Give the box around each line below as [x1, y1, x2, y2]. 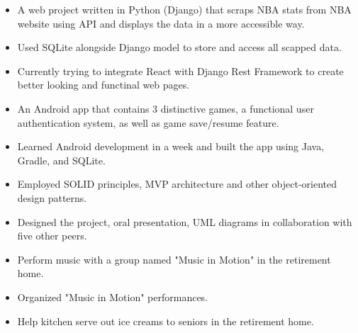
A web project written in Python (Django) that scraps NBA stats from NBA [17, 2, 352, 16]
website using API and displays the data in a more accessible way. [17, 16, 305, 30]
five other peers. [17, 228, 87, 243]
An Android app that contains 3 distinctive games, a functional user [17, 101, 314, 115]
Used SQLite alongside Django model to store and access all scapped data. [17, 40, 342, 55]
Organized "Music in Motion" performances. [17, 289, 208, 304]
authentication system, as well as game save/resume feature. [17, 115, 279, 130]
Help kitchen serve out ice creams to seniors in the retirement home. [17, 313, 314, 328]
